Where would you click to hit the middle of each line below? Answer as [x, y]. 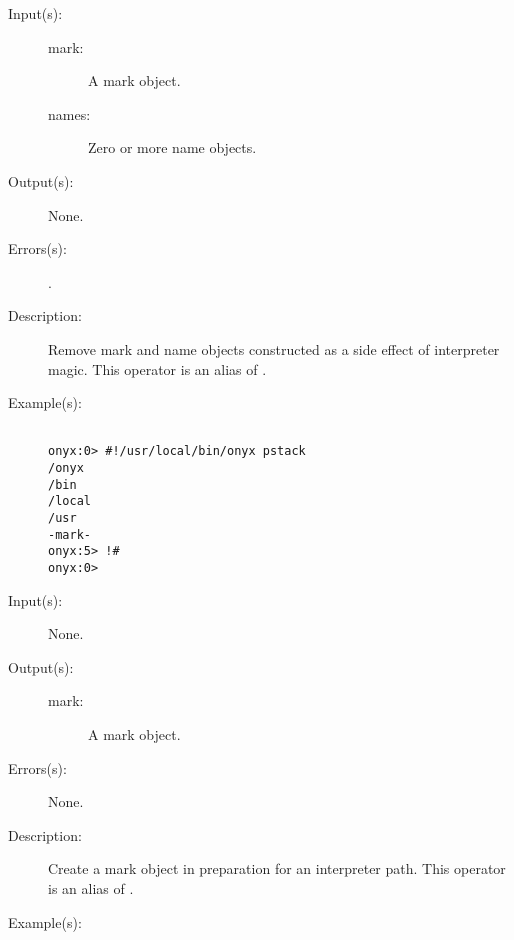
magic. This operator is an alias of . [157, 368]
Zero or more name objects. [172, 147]
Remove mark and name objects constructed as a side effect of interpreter [274, 348]
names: [69, 113]
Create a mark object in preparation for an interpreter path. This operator [277, 868]
